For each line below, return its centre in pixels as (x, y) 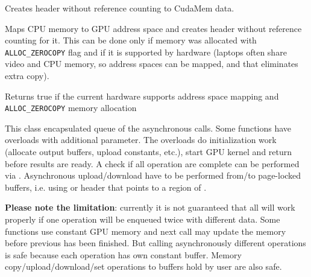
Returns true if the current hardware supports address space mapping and (142, 96)
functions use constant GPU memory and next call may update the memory (146, 231)
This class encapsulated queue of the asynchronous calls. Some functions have (148, 128)
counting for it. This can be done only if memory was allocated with (131, 40)
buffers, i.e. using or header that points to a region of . (106, 187)
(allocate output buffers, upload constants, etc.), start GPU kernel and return (149, 152)
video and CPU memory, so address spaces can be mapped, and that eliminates (152, 64)
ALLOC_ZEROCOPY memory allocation (71, 108)
